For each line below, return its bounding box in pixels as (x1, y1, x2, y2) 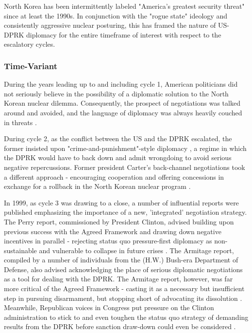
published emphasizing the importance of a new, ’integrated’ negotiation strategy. (4, 207, 247, 217)
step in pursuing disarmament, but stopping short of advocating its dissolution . (4, 293, 242, 303)
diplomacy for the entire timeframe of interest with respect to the (26, 29, 221, 39)
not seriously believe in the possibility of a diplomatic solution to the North (4, 88, 229, 98)
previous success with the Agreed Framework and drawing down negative (4, 226, 221, 236)
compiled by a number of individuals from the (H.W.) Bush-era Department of (4, 255, 238, 265)
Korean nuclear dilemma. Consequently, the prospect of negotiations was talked (4, 98, 240, 108)
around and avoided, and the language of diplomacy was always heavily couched (4, 107, 242, 117)
